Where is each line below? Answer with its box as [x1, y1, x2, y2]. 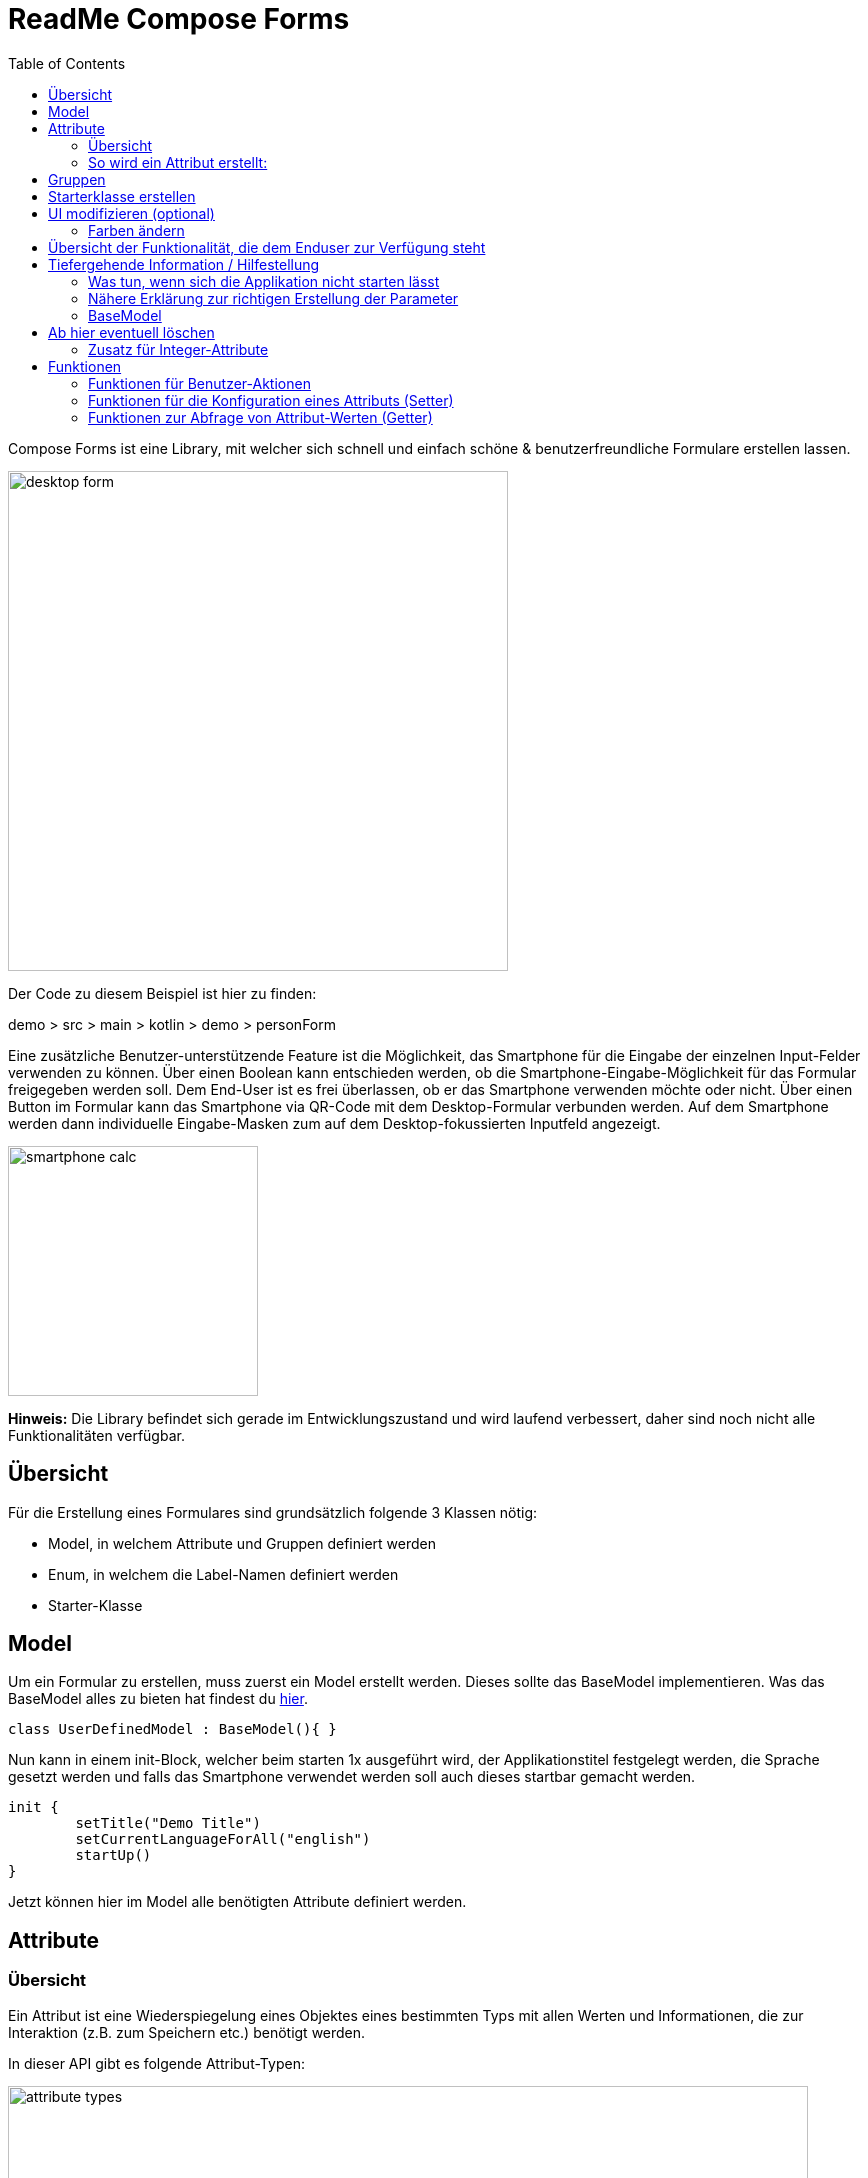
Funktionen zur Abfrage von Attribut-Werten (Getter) [88, 408, 433, 426]
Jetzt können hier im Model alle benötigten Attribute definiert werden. [8, 1893, 467, 1911]
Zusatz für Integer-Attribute [88, 340, 269, 358]
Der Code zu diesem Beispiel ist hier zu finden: [8, 984, 317, 1002]
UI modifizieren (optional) [48, 204, 215, 222]
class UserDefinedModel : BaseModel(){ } [8, 1721, 337, 1738]
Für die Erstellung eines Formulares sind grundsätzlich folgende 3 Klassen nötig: [8, 1503, 538, 1521]
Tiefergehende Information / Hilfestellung [48, 255, 320, 273]
